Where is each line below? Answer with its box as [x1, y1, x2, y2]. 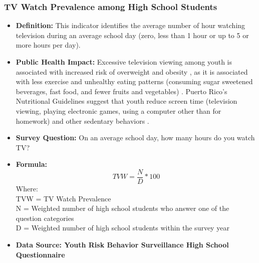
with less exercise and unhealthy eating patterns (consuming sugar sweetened [16, 76, 253, 87]
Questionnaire [16, 249, 65, 259]
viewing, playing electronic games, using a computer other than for [16, 105, 221, 116]
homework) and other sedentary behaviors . [16, 115, 149, 126]
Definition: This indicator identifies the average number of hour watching [16, 20, 245, 31]
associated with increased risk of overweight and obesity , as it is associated [16, 66, 248, 77]
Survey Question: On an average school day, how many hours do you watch [16, 132, 255, 143]
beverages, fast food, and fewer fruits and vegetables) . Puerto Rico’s [16, 86, 227, 96]
